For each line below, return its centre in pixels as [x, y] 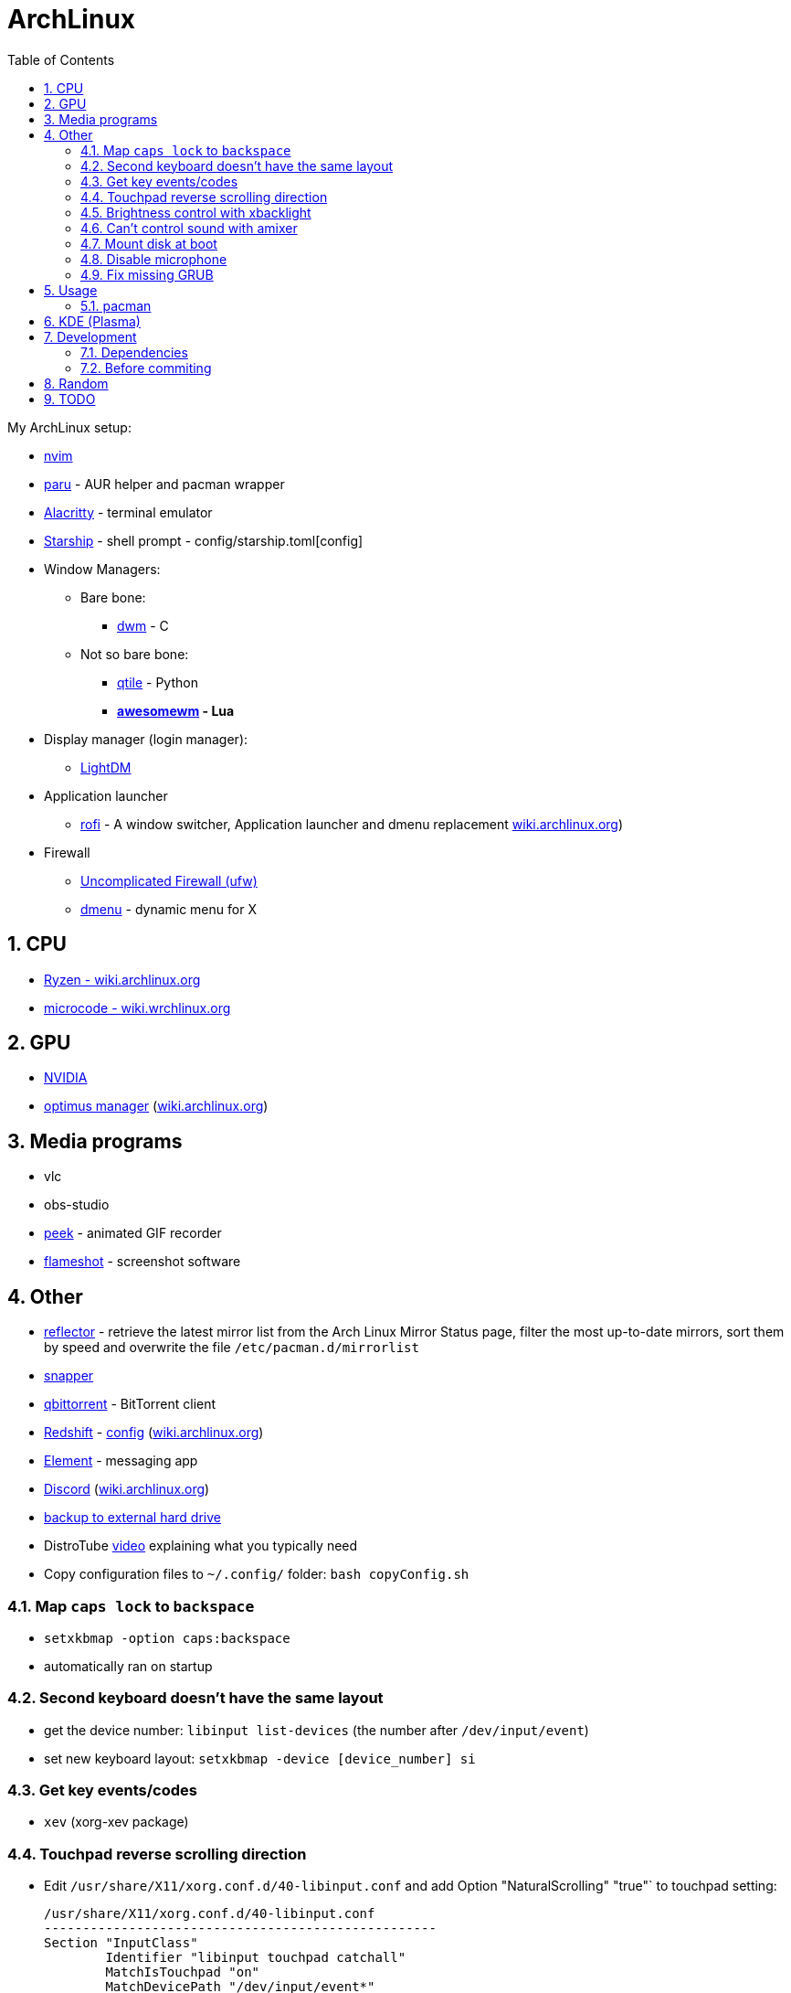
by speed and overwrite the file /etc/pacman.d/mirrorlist [232, 1348]
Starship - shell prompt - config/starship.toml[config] [204, 540]
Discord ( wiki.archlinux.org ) [127, 1489]
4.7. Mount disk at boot [149, 243]
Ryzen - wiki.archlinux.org [122, 979]
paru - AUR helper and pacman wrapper [164, 484]
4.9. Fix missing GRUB [147, 274]
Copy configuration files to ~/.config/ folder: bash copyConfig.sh [257, 1574]
